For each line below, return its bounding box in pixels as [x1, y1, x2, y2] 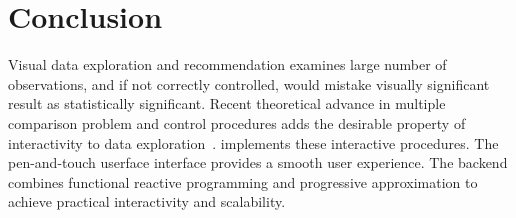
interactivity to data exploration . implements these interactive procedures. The [8, 132, 499, 153]
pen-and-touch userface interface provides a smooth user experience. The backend [8, 152, 508, 173]
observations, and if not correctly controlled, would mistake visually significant [8, 73, 490, 94]
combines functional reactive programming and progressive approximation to [8, 171, 478, 192]
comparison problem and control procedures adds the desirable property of [8, 112, 466, 133]
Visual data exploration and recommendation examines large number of [8, 54, 447, 75]
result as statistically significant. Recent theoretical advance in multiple [8, 93, 446, 114]
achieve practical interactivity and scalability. [8, 191, 286, 212]
